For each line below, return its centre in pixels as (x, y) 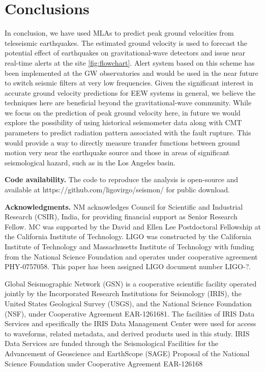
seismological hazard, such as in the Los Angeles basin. (90, 162)
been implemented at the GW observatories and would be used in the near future (131, 73)
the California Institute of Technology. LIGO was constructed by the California (128, 236)
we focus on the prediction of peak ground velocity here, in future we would (123, 112)
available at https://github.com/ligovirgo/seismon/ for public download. (117, 190)
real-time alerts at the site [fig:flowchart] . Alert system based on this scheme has (130, 62)
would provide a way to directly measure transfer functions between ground (122, 142)
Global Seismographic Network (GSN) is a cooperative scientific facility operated (131, 283)
